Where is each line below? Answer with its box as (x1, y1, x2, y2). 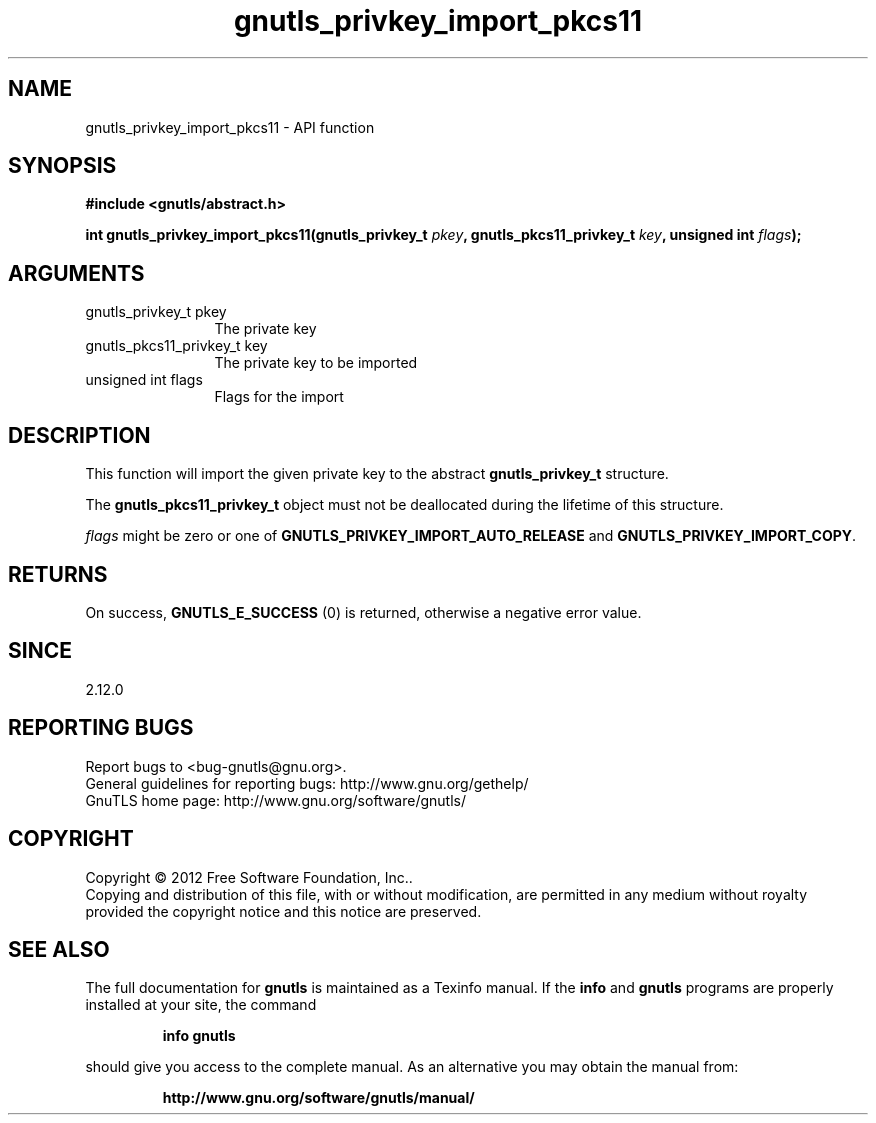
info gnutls (162, 1027, 236, 1045)
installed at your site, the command (85, 996, 317, 1014)
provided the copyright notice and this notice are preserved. (85, 902, 482, 920)
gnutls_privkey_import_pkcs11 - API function (85, 118, 375, 136)
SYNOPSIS (8, 153, 117, 179)
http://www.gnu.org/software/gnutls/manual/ (162, 1089, 475, 1107)
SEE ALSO (8, 936, 110, 962)
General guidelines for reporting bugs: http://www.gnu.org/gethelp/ (85, 774, 529, 792)
